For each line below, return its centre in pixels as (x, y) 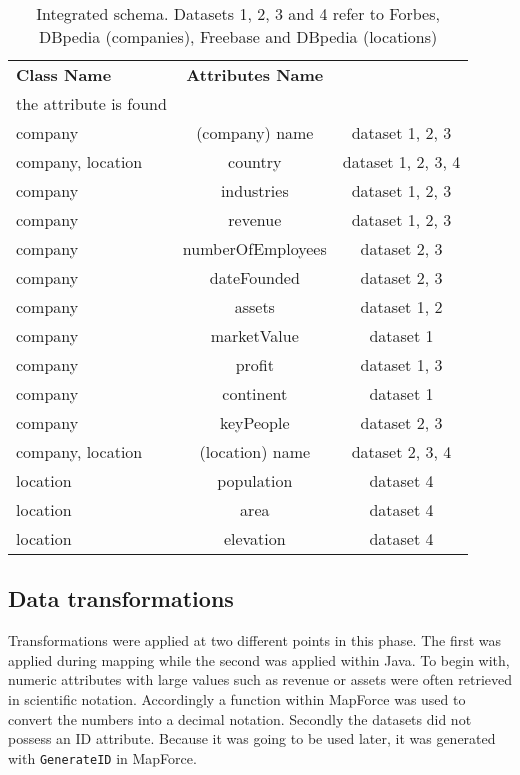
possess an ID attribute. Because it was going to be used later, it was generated (252, 738)
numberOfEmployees (254, 248)
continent (255, 393)
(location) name (255, 451)
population (255, 480)
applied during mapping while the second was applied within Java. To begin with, (259, 659)
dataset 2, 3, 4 (401, 451)
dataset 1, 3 (401, 364)
